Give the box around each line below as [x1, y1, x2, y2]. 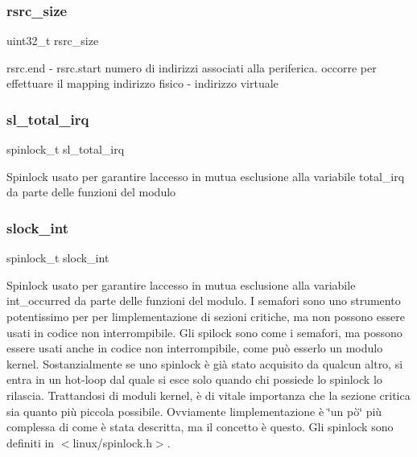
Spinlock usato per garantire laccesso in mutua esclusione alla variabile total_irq [6, 167, 405, 184]
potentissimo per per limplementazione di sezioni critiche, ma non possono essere [6, 308, 405, 324]
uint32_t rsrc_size [6, 32, 99, 49]
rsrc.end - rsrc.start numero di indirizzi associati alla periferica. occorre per [6, 59, 377, 76]
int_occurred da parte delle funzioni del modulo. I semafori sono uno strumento [6, 292, 401, 309]
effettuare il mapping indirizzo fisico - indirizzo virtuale [6, 75, 279, 92]
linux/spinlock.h [72, 434, 152, 451]
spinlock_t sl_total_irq [6, 141, 125, 158]
